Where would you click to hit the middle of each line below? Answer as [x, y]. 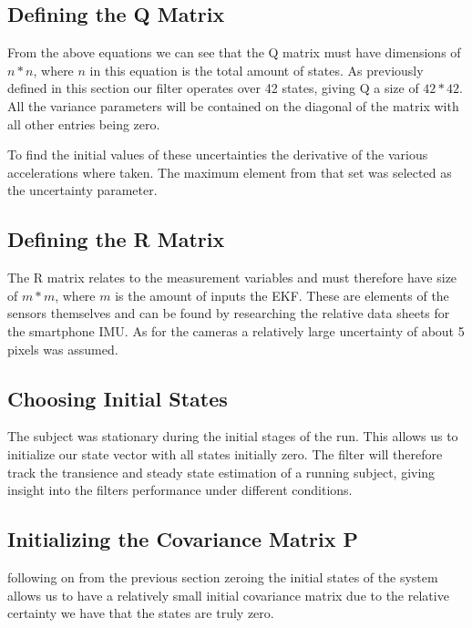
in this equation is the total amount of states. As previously [257, 70]
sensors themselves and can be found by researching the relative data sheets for [229, 313]
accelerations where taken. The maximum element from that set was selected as [230, 172]
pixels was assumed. [63, 349]
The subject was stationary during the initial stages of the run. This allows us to [233, 436]
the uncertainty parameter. [82, 190]
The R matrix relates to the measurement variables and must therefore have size [232, 278]
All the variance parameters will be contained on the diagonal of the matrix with [233, 105]
